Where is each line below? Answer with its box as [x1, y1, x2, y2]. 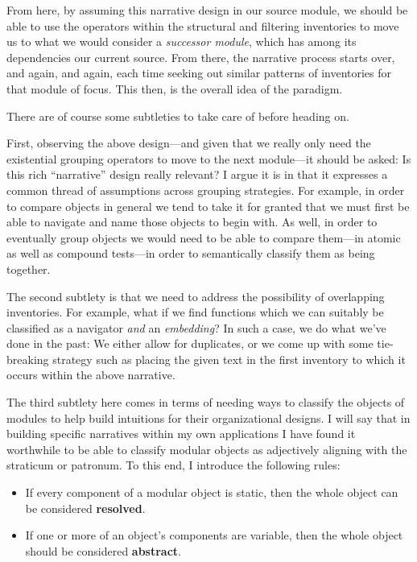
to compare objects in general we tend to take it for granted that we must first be [6, 197, 410, 214]
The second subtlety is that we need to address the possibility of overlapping [6, 287, 385, 304]
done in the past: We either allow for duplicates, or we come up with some [6, 335, 374, 352]
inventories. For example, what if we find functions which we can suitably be [6, 304, 384, 320]
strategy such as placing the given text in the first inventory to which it [52, 350, 406, 367]
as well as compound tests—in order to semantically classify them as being [6, 245, 375, 262]
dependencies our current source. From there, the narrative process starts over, [6, 48, 395, 65]
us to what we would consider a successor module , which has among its [6, 33, 357, 50]
